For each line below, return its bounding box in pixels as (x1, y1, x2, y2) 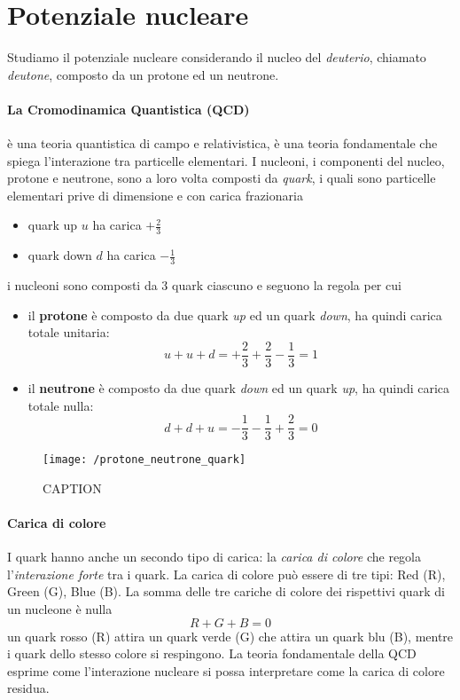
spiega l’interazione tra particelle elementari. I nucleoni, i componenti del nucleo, (7, 151, 445, 169)
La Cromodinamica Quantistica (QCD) (7, 99, 250, 118)
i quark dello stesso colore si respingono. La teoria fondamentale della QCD (7, 644, 417, 663)
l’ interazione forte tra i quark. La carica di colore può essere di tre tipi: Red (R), (7, 564, 446, 583)
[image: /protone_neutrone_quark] (43, 453, 246, 467)
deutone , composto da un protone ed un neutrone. (7, 65, 279, 83)
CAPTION (43, 478, 102, 497)
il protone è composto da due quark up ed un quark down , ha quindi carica (27, 305, 442, 324)
